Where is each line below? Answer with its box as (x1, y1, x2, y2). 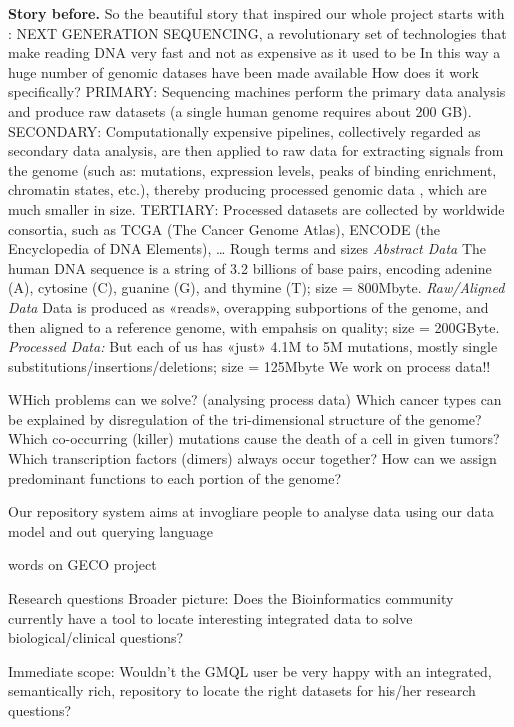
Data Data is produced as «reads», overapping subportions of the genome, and (8, 296, 489, 317)
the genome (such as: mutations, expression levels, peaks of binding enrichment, (8, 159, 497, 180)
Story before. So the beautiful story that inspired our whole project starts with (8, 3, 505, 23)
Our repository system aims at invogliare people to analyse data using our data (8, 501, 494, 522)
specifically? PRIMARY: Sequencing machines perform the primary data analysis (8, 81, 506, 102)
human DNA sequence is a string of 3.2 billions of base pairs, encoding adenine (8, 257, 492, 278)
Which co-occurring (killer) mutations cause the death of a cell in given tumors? (8, 428, 500, 449)
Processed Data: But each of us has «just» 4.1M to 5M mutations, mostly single (8, 336, 498, 357)
